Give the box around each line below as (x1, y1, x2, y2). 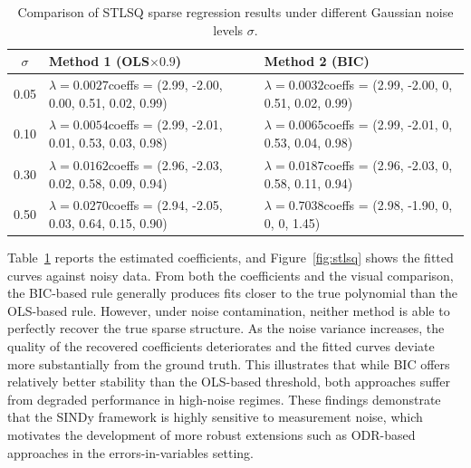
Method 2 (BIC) (264, 52, 370, 71)
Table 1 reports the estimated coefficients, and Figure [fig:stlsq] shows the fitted (7, 248, 454, 267)
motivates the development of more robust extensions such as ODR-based (7, 425, 416, 444)
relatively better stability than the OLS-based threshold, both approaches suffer (7, 372, 450, 391)
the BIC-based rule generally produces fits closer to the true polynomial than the (7, 283, 457, 302)
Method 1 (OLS (48, 52, 149, 71)
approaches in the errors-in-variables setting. (7, 443, 254, 462)
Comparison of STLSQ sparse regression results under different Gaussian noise (17, 3, 454, 21)
